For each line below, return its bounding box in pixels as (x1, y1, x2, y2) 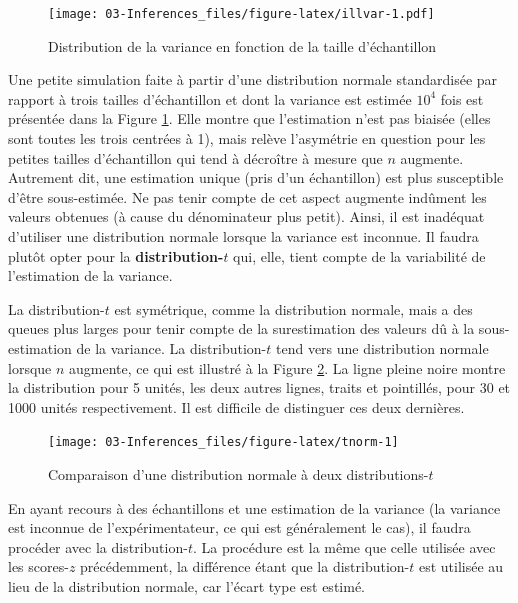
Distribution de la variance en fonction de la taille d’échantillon (48, 35, 437, 56)
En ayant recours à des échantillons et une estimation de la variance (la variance (8, 497, 501, 518)
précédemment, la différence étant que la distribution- (80, 556, 410, 577)
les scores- (8, 556, 69, 577)
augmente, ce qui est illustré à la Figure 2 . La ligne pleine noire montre (69, 357, 506, 378)
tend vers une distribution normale (276, 337, 489, 358)
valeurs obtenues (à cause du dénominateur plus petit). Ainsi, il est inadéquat (8, 206, 485, 227)
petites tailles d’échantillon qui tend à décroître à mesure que (8, 147, 383, 168)
